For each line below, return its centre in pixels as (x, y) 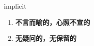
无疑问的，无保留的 (46, 38)
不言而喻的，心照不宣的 (53, 22)
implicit (15, 6)
